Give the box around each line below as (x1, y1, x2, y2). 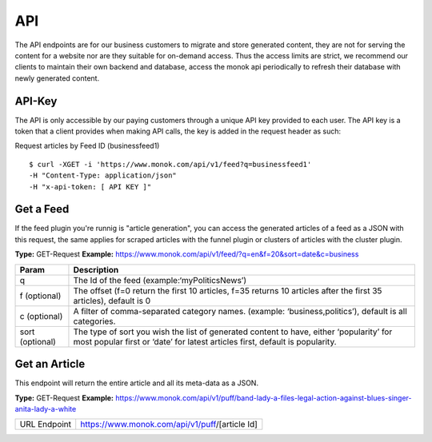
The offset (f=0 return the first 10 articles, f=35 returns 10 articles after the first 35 (73, 285, 382, 296)
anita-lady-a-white (14, 404, 77, 413)
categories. (73, 316, 116, 327)
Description (73, 264, 119, 275)
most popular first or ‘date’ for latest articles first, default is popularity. (73, 336, 337, 347)
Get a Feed (14, 202, 70, 216)
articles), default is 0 (73, 295, 151, 306)
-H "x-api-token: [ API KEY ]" (29, 182, 152, 191)
